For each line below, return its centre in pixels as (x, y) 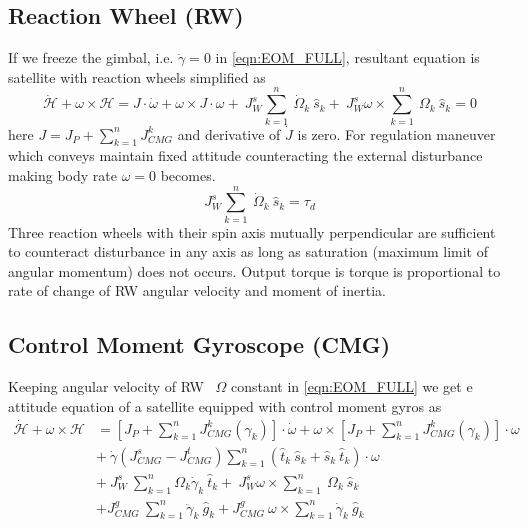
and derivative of (229, 133)
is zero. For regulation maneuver (396, 133)
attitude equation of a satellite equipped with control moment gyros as (225, 405)
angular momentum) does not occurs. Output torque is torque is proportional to (254, 270)
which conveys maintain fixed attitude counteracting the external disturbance (245, 155)
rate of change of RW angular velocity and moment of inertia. (197, 290)
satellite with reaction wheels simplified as (137, 76)
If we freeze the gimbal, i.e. (91, 57)
